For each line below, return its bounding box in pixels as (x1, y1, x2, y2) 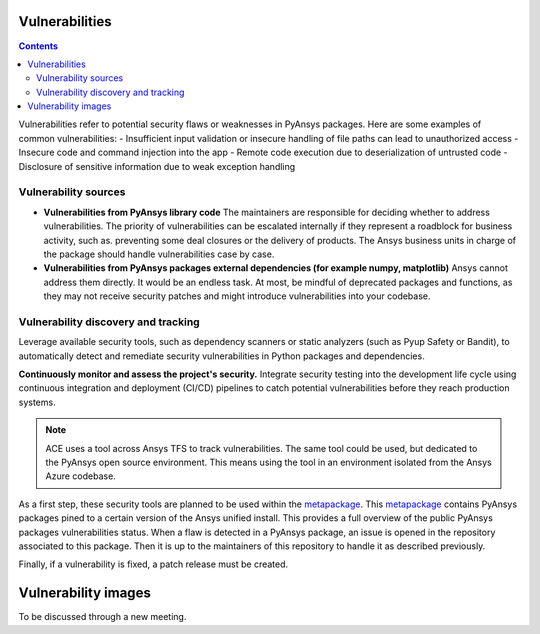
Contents (18, 40, 59, 52)
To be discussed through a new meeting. (18, 611, 187, 623)
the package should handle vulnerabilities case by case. (43, 248, 275, 260)
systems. (18, 396, 56, 408)
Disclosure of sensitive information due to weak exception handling (18, 160, 296, 172)
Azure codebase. (45, 470, 117, 482)
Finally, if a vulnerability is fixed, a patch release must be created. (18, 558, 289, 570)
